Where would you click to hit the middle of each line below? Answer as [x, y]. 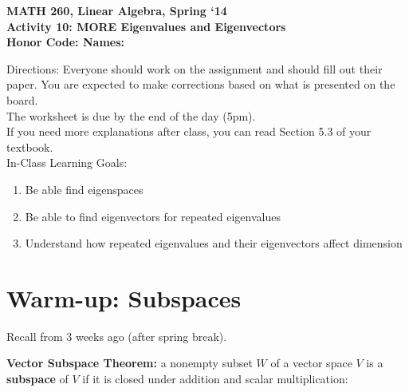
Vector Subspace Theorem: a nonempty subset [130, 363]
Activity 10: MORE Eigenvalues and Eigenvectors [146, 26]
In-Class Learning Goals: [67, 162]
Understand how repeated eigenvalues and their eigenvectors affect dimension [214, 243]
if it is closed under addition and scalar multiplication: [215, 379]
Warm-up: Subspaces [124, 297]
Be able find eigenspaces [84, 189]
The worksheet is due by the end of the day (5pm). [131, 115]
